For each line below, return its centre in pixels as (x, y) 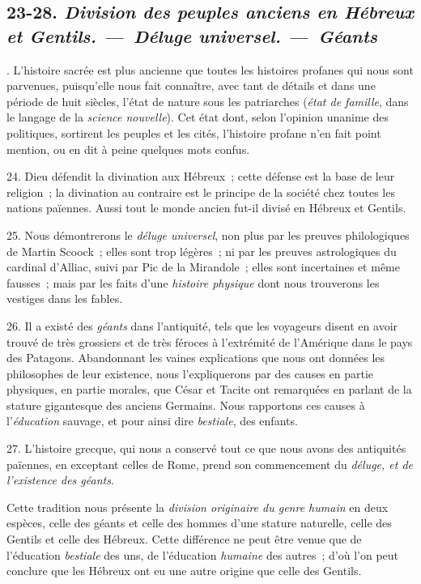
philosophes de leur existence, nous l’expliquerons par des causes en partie (190, 373)
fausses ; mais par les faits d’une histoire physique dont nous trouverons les (193, 282)
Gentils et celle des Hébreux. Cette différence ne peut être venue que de (184, 539)
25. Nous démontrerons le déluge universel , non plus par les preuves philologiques (208, 234)
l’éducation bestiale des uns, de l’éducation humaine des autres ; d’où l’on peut (203, 554)
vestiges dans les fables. (65, 298)
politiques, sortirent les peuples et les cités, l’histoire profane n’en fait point (194, 132)
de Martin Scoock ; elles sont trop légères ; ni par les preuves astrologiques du (202, 251)
